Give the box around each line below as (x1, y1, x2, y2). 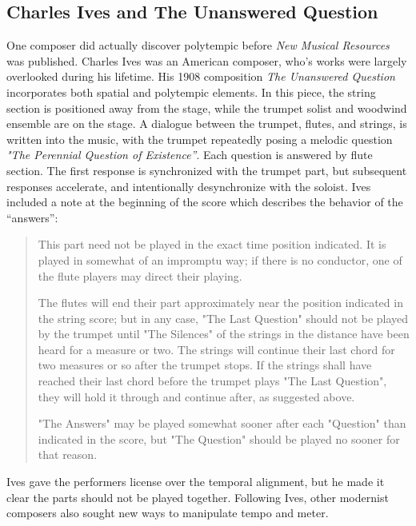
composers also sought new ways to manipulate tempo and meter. (6, 504, 329, 521)
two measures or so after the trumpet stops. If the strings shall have (38, 357, 372, 373)
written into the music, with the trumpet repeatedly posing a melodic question (6, 130, 393, 147)
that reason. (38, 446, 98, 463)
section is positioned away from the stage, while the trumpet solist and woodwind (6, 99, 407, 116)
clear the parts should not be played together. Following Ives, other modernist (6, 488, 389, 505)
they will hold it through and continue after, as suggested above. (38, 388, 355, 404)
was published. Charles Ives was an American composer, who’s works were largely (6, 52, 407, 69)
